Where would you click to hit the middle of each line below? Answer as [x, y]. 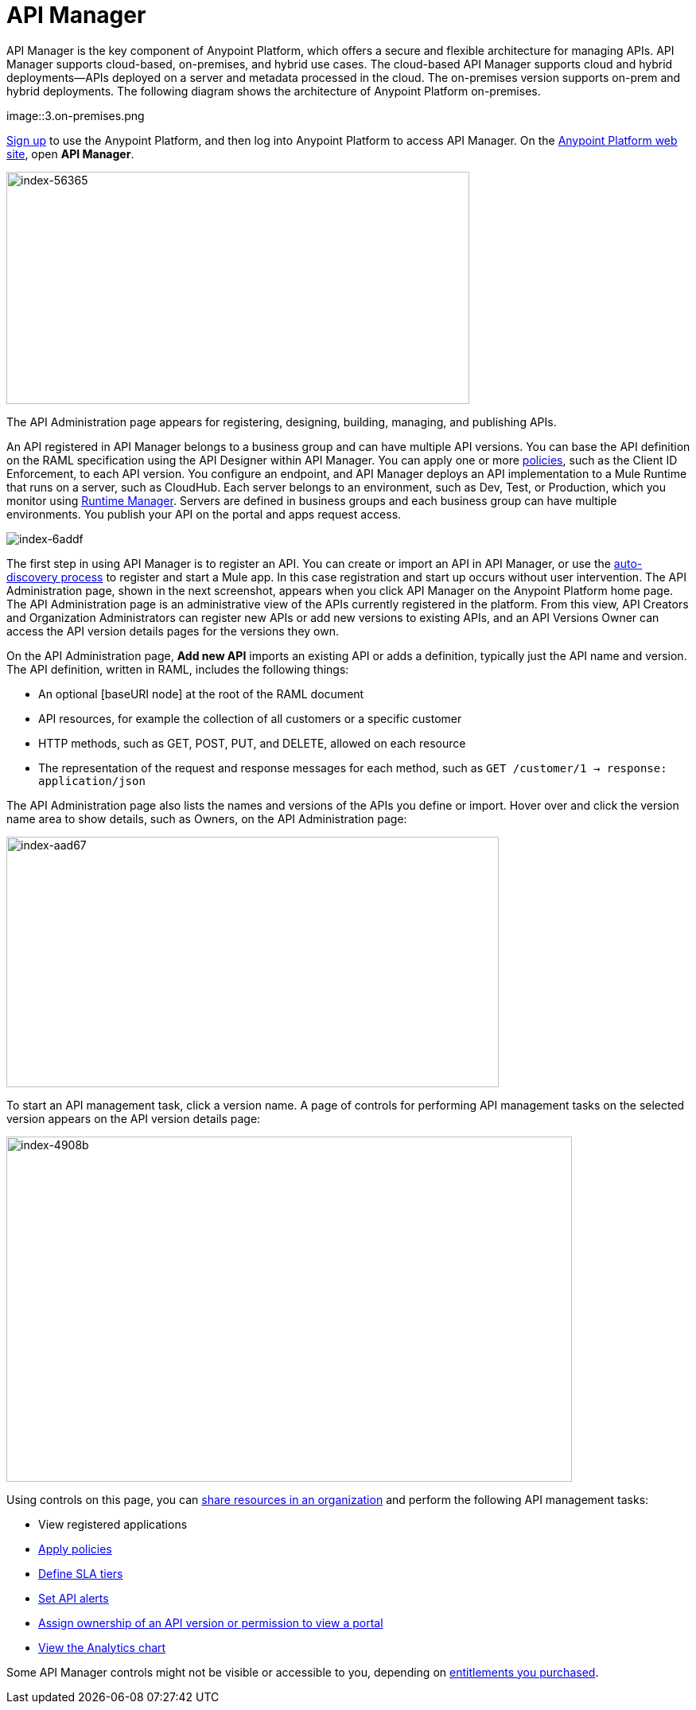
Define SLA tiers [81, 1573]
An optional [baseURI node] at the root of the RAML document [201, 694]
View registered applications [113, 1524]
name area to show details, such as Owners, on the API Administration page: [207, 818]
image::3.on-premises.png [76, 115]
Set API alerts [74, 1598]
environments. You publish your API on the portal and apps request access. [204, 514]
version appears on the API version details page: [134, 1118]
